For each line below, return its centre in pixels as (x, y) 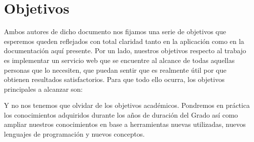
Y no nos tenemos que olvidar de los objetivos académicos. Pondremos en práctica (127, 105)
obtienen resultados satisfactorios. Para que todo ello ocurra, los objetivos (114, 79)
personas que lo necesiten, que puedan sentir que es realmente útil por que (115, 70)
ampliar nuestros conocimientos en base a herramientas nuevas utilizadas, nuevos (125, 124)
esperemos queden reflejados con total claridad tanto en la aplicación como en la (124, 41)
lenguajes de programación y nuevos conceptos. (74, 134)
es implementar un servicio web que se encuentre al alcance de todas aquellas (119, 60)
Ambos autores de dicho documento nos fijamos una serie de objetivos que (115, 31)
